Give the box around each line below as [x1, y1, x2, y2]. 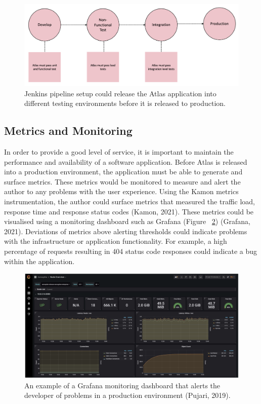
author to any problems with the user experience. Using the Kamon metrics [4, 186, 239, 197]
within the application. [4, 255, 75, 266]
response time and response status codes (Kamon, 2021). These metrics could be [4, 206, 254, 216]
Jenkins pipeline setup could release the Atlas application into [24, 88, 216, 98]
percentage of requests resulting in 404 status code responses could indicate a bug [4, 245, 257, 256]
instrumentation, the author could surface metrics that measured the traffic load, [4, 196, 255, 206]
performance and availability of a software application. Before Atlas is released [4, 156, 247, 167]
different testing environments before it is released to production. [24, 98, 226, 108]
